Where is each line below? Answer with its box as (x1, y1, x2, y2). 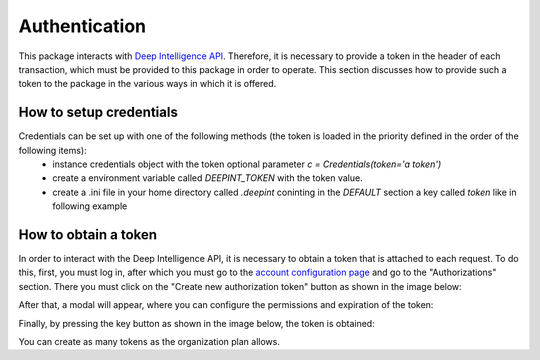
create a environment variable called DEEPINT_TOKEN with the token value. (52, 172, 364, 184)
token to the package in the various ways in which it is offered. (18, 78, 277, 90)
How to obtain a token (18, 226, 158, 243)
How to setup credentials (18, 104, 179, 121)
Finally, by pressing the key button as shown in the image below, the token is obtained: (18, 317, 375, 329)
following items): (18, 144, 87, 156)
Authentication (18, 15, 147, 37)
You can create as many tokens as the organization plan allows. (18, 336, 280, 348)
